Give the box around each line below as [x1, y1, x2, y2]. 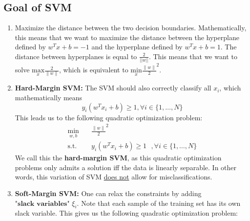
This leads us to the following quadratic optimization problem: [15, 112, 203, 122]
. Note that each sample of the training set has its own [77, 198, 241, 208]
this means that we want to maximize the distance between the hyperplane [15, 32, 239, 42]
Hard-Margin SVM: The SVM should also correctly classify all [15, 83, 211, 93]
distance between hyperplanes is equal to [15, 51, 137, 61]
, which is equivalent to [59, 65, 128, 75]
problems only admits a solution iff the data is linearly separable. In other [15, 162, 237, 172]
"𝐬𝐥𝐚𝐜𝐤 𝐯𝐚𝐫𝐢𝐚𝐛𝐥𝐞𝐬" [15, 200, 70, 207]
